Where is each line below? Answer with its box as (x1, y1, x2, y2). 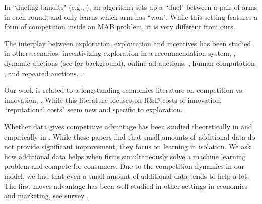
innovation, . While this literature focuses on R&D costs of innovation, (4, 94, 222, 105)
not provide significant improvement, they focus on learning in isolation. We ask (4, 141, 251, 152)
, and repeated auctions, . (4, 67, 83, 78)
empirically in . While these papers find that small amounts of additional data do (4, 131, 255, 142)
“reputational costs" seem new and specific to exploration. (4, 104, 183, 115)
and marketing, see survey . (4, 190, 89, 201)
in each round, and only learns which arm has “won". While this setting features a (4, 11, 258, 22)
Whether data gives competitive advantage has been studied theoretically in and (4, 121, 252, 131)
